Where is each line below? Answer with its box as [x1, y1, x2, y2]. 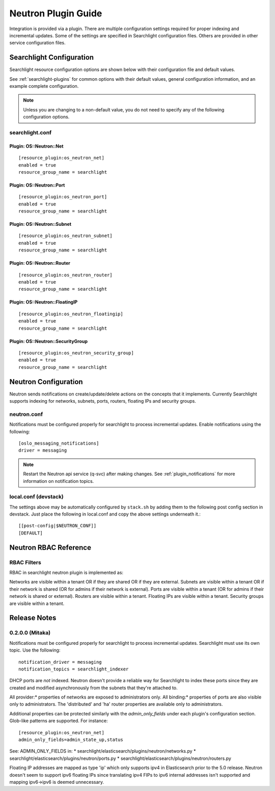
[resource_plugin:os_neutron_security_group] [18, 350, 134, 356]
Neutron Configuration [9, 377, 84, 386]
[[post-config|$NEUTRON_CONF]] [18, 523, 97, 529]
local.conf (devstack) [9, 493, 64, 500]
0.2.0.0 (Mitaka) [9, 629, 51, 636]
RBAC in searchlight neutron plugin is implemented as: [9, 570, 124, 576]
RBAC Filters [9, 559, 42, 566]
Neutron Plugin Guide [9, 8, 102, 19]
